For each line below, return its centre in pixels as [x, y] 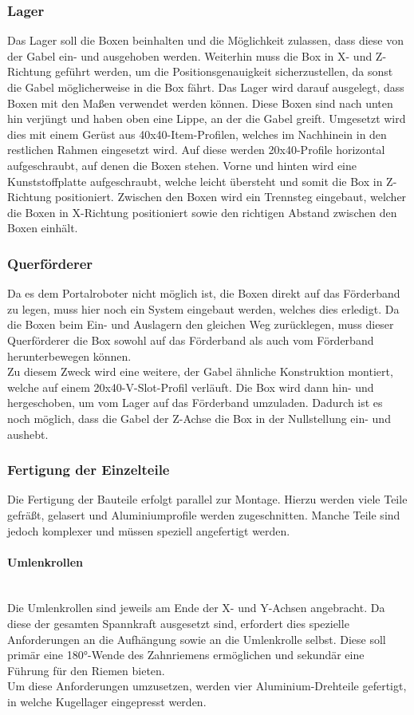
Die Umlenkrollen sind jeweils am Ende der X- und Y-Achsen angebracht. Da [196, 608]
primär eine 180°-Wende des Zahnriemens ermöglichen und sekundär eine [186, 655]
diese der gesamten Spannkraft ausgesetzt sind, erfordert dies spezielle [178, 624]
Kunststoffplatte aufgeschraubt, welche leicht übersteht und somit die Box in [195, 181]
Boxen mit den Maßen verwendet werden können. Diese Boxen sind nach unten [200, 103]
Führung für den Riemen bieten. [86, 670]
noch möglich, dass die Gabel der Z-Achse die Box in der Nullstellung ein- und [199, 418]
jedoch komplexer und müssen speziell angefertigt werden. [149, 530]
